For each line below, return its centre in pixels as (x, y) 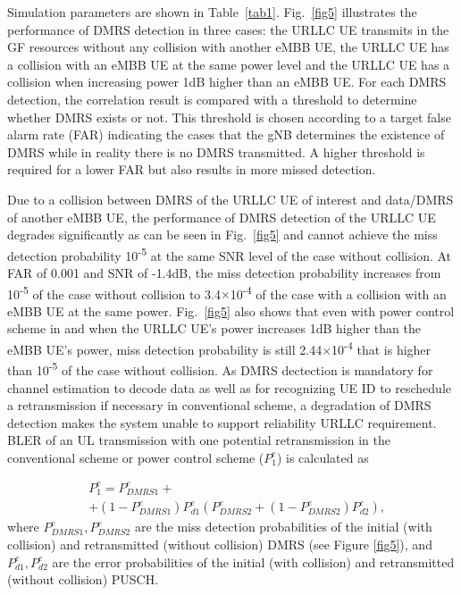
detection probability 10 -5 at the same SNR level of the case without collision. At (230, 254)
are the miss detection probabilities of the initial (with (283, 527)
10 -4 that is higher (381, 348)
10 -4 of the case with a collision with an (338, 292)
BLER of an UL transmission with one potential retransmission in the (199, 440)
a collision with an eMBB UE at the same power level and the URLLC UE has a (229, 64)
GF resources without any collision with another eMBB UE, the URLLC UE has (228, 47)
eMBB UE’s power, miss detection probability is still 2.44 (165, 349)
